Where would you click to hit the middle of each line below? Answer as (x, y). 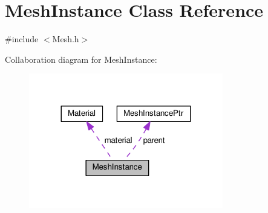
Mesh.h (66, 39)
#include (22, 39)
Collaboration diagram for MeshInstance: (81, 59)
